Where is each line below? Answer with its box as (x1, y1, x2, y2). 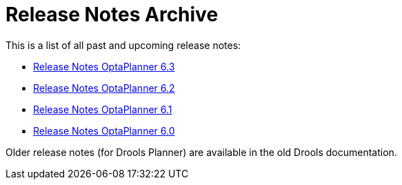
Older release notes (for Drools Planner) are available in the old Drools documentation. (6, 146, 397, 158)
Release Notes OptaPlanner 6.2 (33, 81, 175, 94)
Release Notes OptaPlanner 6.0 (33, 124, 175, 137)
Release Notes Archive (6, 3, 219, 26)
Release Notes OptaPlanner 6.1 (33, 103, 172, 115)
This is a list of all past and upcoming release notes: (6, 39, 241, 51)
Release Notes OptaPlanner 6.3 (33, 60, 175, 72)
